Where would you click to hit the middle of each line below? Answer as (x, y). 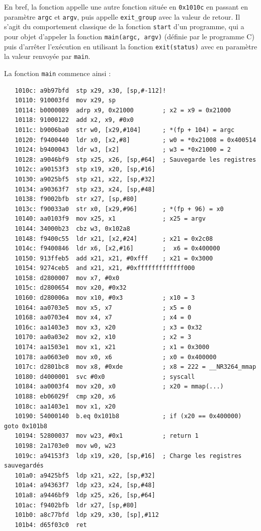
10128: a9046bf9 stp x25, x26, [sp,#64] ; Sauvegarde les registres (136, 159)
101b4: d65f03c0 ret (51, 525)
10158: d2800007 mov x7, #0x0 (67, 278)
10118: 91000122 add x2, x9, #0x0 (74, 120)
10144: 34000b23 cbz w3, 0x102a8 (72, 228)
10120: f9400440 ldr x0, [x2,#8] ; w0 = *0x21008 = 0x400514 (136, 140)
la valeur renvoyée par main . (47, 56)
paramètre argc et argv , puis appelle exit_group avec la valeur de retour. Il (122, 16)
